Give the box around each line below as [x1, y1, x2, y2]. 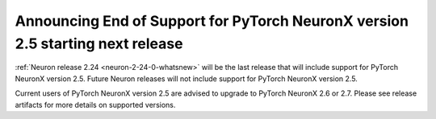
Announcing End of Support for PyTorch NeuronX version [15, 12, 409, 30]
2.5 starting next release [15, 35, 183, 52]
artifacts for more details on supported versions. [15, 100, 176, 109]
